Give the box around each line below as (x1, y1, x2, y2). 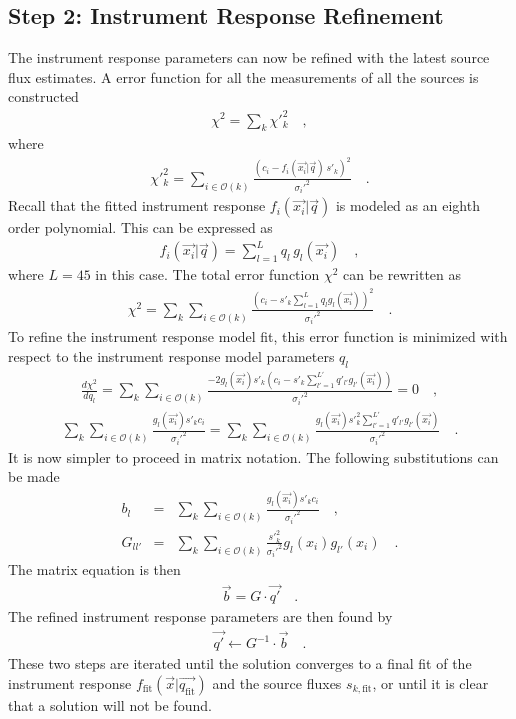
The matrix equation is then (8, 559, 181, 580)
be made (8, 466, 60, 487)
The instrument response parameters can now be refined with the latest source (8, 47, 490, 68)
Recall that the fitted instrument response (8, 195, 266, 216)
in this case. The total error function (95, 264, 320, 285)
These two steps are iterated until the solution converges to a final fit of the (8, 653, 472, 674)
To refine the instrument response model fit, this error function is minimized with (8, 326, 508, 347)
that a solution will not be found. (8, 694, 212, 715)
